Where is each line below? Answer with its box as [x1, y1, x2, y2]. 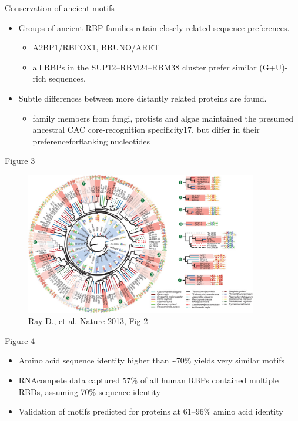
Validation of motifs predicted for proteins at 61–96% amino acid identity [18, 405, 283, 417]
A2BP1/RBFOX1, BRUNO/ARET [32, 41, 160, 53]
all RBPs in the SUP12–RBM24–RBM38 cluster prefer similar [32, 60, 257, 73]
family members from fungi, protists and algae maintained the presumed [32, 112, 294, 124]
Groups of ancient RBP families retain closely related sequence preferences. [18, 21, 290, 33]
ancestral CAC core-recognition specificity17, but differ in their [32, 123, 260, 136]
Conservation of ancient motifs [5, 2, 115, 14]
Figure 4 [5, 334, 35, 346]
